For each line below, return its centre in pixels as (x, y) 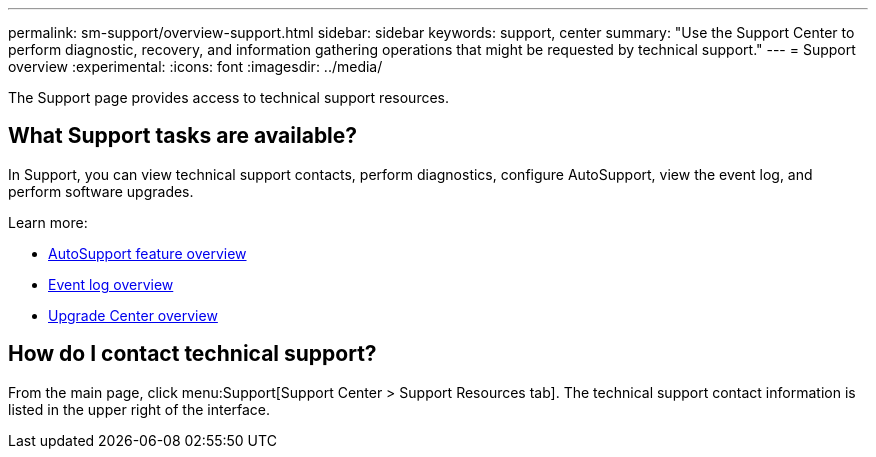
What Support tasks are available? (183, 136)
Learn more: (48, 222)
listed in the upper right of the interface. (139, 409)
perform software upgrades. (101, 191)
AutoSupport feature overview (147, 253)
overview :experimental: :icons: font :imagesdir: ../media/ (195, 66)
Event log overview (111, 284)
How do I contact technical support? (192, 354)
